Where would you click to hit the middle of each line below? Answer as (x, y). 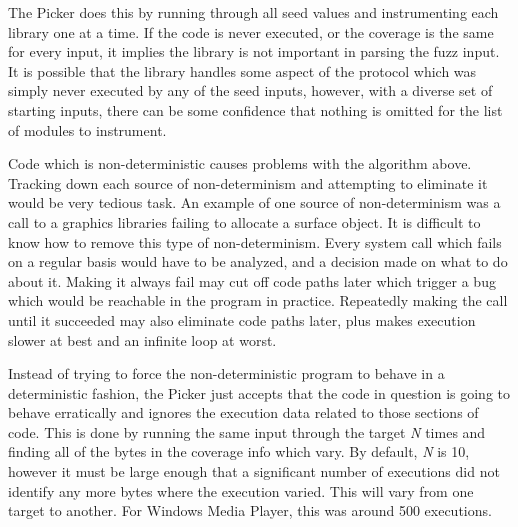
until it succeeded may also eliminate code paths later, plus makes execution (242, 319)
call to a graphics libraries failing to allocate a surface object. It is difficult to (244, 221)
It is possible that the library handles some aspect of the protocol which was (242, 70)
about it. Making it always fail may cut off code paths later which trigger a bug (252, 280)
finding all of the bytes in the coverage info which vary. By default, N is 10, (239, 451)
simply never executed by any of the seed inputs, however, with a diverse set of (250, 90)
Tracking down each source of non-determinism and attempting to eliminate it (248, 182)
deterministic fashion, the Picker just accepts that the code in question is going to (259, 392)
